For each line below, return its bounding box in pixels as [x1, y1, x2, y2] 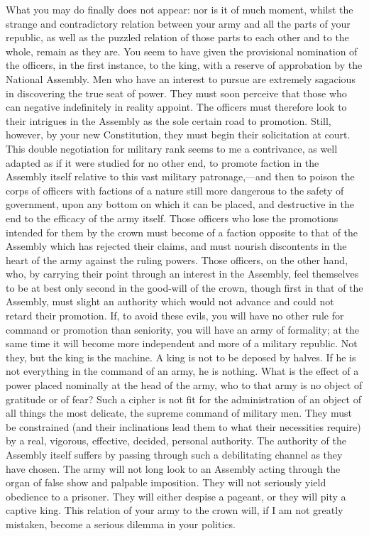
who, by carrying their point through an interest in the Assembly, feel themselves [6, 266, 359, 281]
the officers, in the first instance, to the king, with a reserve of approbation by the [6, 58, 363, 72]
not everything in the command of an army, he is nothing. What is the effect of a [6, 363, 359, 378]
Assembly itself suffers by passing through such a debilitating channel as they [6, 447, 343, 461]
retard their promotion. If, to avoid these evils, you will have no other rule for [6, 308, 344, 323]
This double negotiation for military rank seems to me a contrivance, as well [6, 141, 338, 155]
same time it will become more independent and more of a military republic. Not [6, 336, 358, 351]
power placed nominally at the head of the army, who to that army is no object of [6, 378, 363, 393]
